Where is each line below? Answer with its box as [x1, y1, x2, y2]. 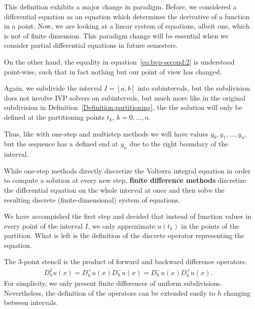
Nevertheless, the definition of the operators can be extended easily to [4, 287, 216, 298]
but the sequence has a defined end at [4, 138, 118, 149]
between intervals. [4, 297, 58, 308]
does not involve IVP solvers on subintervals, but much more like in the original [4, 92, 246, 103]
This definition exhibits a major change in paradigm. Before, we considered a [4, 1, 237, 11]
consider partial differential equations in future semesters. [4, 40, 178, 50]
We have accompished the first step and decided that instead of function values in [4, 211, 252, 221]
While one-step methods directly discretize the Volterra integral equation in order [4, 165, 251, 175]
